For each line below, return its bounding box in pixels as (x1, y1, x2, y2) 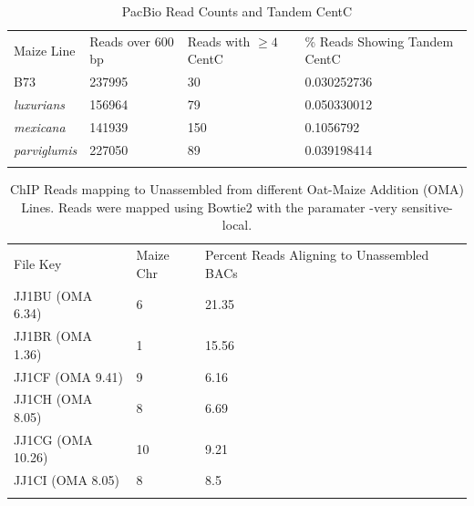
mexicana (14, 117, 66, 136)
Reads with (187, 31, 251, 50)
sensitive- (401, 197, 453, 216)
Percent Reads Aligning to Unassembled (205, 245, 429, 264)
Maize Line (14, 40, 76, 59)
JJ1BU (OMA (14, 285, 93, 305)
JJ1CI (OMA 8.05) (14, 470, 119, 490)
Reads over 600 (89, 31, 174, 50)
